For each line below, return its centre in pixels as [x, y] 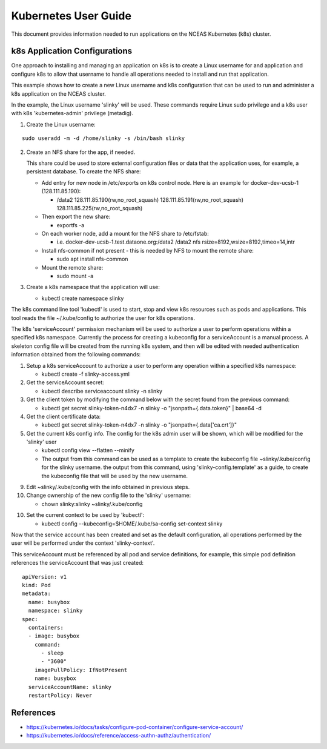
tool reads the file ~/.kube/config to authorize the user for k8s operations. [103, 318]
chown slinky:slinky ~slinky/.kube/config [92, 504]
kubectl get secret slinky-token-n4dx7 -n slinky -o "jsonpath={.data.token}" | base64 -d [151, 408]
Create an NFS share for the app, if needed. [81, 152]
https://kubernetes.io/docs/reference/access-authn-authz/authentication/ [119, 736]
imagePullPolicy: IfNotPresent [81, 670]
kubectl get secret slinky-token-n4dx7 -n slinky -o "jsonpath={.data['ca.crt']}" [139, 425]
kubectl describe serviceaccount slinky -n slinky [102, 391]
